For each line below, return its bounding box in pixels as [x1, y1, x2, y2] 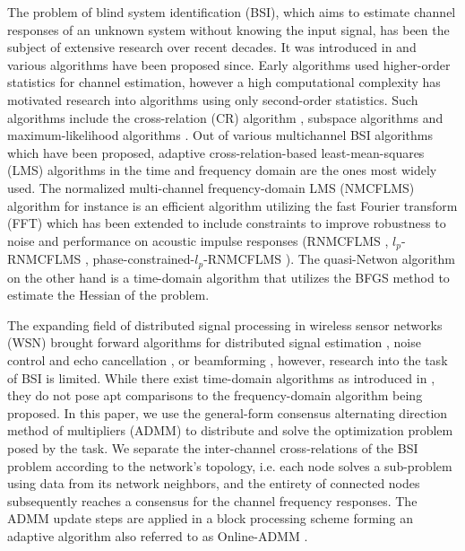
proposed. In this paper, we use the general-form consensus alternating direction [7, 403, 448, 422]
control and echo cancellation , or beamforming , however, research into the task [7, 351, 448, 369]
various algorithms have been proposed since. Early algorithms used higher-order [7, 55, 451, 74]
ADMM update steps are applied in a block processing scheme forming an [7, 509, 413, 528]
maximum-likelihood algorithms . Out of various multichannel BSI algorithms [7, 126, 434, 144]
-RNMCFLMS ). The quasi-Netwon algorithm [203, 249, 455, 268]
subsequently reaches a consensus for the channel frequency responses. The [7, 491, 418, 510]
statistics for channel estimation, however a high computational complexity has [7, 73, 441, 92]
